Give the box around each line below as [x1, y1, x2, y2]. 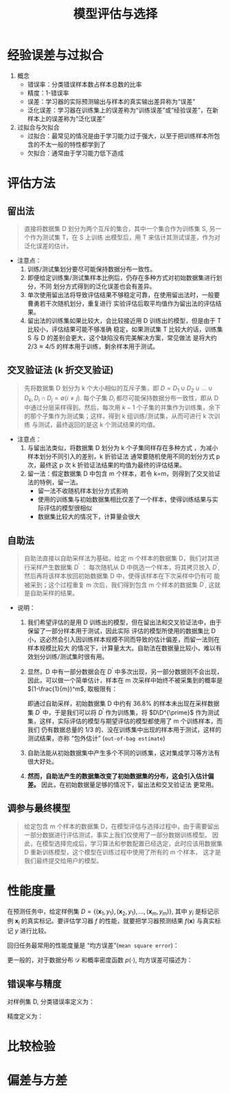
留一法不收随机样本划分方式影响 [37, 487, 128, 495]
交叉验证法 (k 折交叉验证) [7, 364, 114, 376]
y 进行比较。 [14, 927, 50, 935]
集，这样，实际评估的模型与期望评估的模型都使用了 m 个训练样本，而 [27, 716, 223, 725]
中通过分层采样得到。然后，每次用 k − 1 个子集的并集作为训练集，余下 [23, 404, 221, 412]
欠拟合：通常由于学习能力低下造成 [27, 148, 124, 157]
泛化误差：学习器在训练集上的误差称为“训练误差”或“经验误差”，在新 [27, 106, 219, 114]
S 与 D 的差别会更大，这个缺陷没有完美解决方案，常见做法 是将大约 [27, 333, 218, 342]
